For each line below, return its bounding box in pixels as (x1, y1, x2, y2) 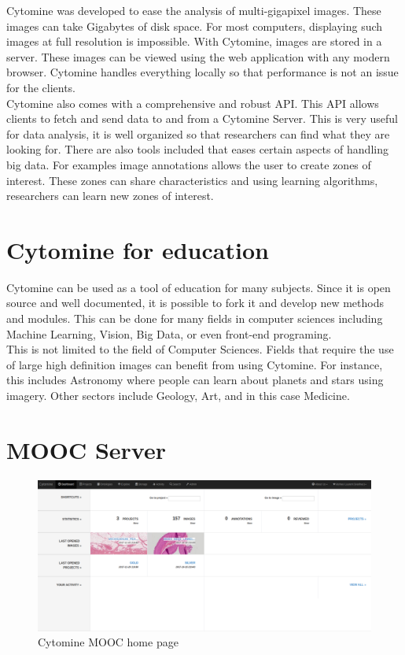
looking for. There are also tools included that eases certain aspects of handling (6, 141, 388, 157)
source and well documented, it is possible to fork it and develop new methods (6, 294, 384, 311)
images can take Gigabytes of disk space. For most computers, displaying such (6, 17, 383, 34)
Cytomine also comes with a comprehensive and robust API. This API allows (6, 94, 379, 111)
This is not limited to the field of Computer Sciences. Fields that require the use (6, 341, 394, 357)
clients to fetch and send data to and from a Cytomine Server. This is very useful (6, 110, 398, 127)
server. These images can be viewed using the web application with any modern (6, 48, 390, 65)
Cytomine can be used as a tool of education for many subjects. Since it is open (6, 279, 391, 295)
